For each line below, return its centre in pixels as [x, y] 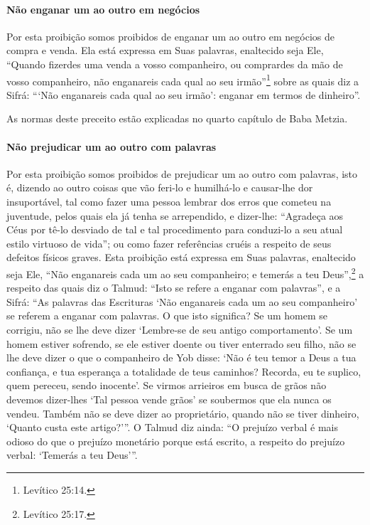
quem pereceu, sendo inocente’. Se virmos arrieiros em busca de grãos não [167, 385]
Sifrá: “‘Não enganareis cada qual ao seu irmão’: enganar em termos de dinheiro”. [184, 94]
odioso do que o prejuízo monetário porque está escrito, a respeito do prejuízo [176, 441]
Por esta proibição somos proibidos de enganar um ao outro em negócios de [170, 36]
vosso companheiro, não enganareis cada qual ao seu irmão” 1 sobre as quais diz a [183, 80]
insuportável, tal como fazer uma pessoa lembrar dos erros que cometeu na [169, 201]
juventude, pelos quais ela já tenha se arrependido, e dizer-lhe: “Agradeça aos [175, 215]
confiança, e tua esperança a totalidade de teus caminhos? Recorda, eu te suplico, [184, 371]
